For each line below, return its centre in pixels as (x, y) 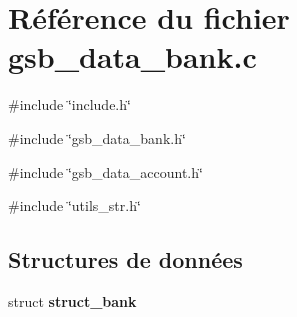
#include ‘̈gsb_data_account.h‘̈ (105, 171)
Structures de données (125, 259)
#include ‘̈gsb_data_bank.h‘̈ (97, 137)
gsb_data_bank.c (132, 56)
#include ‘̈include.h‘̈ (69, 104)
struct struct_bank (72, 300)
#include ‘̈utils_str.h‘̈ (74, 205)
